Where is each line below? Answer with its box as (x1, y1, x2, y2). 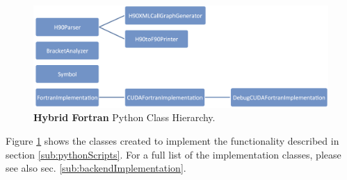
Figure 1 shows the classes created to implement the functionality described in (6, 134, 339, 147)
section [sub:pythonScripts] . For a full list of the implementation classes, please (6, 147, 341, 161)
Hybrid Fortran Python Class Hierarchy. (33, 110, 216, 125)
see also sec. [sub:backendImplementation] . (6, 161, 186, 175)
